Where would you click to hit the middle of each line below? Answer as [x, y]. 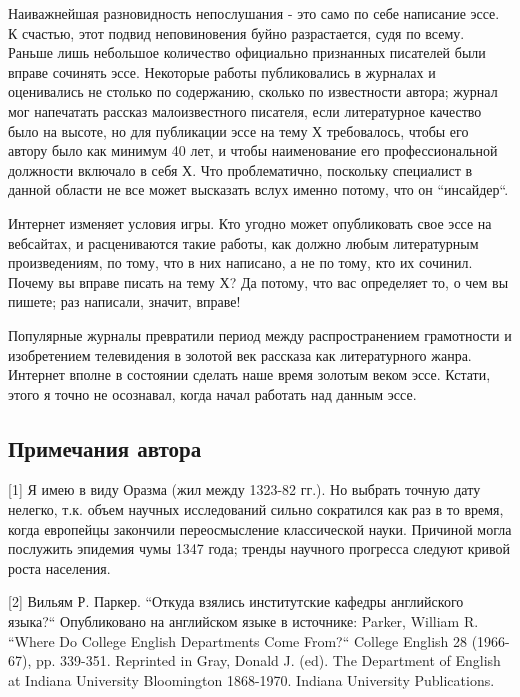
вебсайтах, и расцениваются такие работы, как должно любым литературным [243, 242]
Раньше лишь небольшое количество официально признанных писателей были [247, 52]
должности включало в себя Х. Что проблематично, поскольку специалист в [240, 169]
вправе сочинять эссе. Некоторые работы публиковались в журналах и [222, 71]
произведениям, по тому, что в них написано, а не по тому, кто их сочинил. [240, 262]
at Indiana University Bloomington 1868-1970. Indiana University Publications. [251, 679]
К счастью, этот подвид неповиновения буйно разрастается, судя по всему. [236, 32]
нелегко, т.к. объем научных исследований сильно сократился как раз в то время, [256, 509]
